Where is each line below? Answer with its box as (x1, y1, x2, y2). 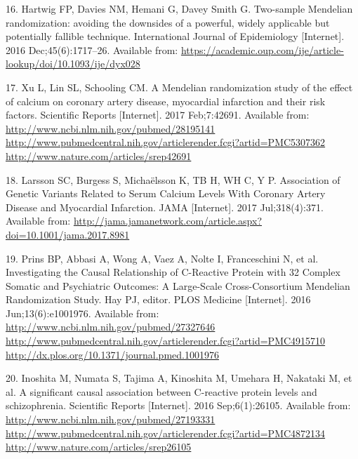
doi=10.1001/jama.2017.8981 (6, 227, 130, 241)
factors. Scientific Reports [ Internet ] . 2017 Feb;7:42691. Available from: (6, 107, 310, 122)
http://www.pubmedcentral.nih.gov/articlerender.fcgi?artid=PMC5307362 (6, 135, 326, 149)
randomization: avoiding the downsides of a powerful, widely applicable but (6, 15, 330, 29)
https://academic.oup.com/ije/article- (180, 42, 344, 57)
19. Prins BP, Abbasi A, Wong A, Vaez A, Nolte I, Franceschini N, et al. (6, 251, 319, 265)
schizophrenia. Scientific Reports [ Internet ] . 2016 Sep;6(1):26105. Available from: (6, 398, 351, 413)
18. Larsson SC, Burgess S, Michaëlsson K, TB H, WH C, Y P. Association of (6, 172, 340, 187)
